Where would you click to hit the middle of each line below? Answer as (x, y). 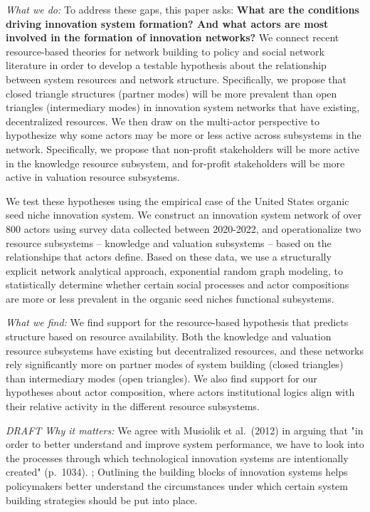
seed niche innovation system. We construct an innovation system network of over (184, 215)
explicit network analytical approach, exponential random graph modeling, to (174, 270)
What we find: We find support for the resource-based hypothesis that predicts (177, 322)
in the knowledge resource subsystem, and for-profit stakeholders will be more (175, 163)
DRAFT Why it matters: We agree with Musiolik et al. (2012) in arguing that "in (185, 430)
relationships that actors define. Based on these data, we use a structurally (169, 257)
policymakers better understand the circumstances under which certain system (177, 486)
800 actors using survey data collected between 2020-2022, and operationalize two (184, 228)
